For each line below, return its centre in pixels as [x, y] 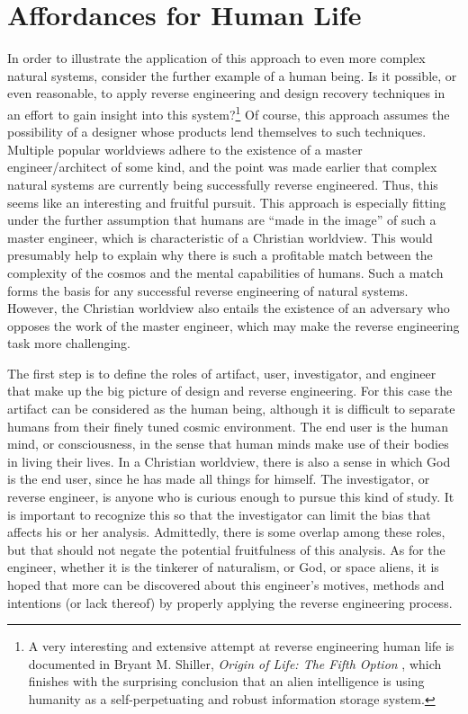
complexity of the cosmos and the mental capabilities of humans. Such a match [225, 272]
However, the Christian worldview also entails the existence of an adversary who [229, 308]
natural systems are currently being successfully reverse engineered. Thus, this [223, 184]
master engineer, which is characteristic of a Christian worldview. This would [220, 237]
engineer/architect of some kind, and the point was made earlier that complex [222, 167]
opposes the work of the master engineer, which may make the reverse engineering [234, 325]
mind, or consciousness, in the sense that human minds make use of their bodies [228, 444]
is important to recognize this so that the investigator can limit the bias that [219, 514]
